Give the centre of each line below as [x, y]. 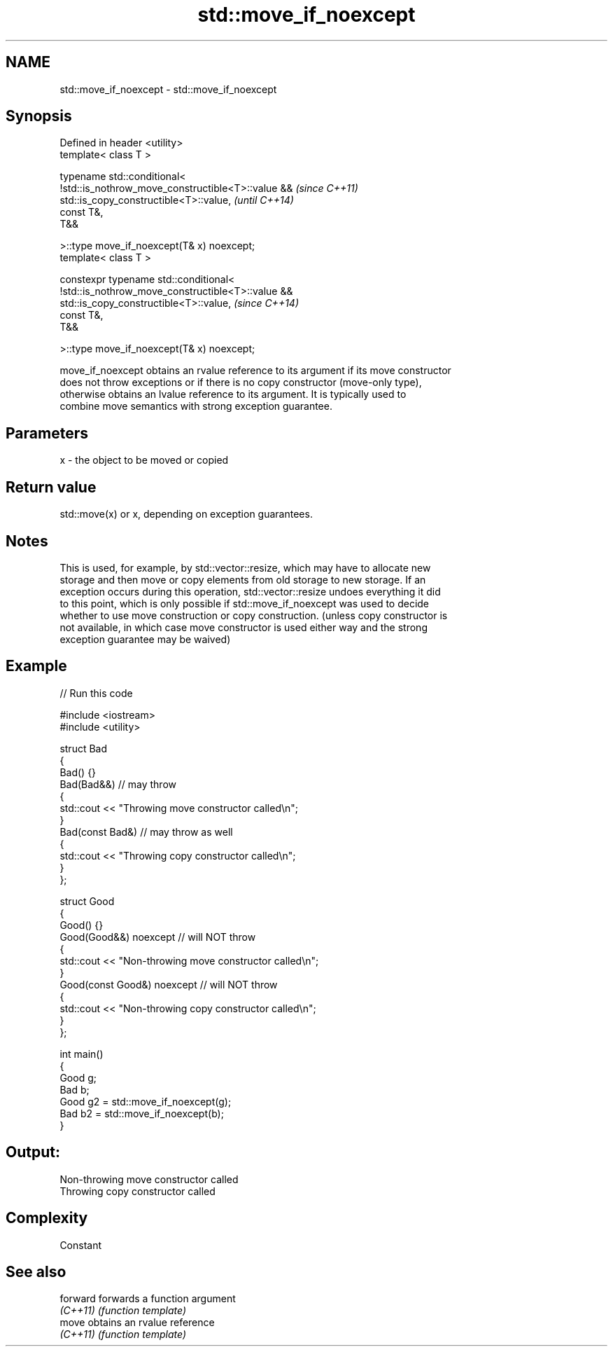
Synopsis [39, 116]
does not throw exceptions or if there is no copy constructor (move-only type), [241, 382]
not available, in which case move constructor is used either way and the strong [244, 627]
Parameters [47, 433]
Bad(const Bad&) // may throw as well [146, 832]
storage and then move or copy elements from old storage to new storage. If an [243, 579]
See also [36, 1271]
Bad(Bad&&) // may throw [118, 784]
